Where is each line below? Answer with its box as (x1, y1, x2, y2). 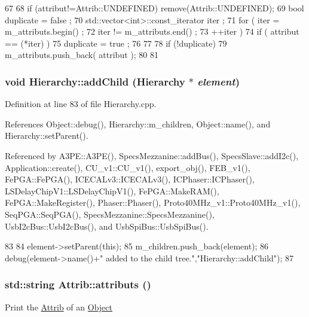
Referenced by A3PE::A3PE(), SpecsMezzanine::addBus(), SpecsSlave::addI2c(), (5, 149, 299, 161)
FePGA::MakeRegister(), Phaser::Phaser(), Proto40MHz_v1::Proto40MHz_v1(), (5, 196, 301, 209)
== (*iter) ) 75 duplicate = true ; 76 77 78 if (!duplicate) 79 (5, 36, 227, 49)
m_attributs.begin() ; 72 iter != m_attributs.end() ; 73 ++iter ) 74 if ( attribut (5, 25, 299, 38)
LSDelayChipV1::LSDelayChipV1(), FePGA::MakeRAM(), (5, 184, 219, 197)
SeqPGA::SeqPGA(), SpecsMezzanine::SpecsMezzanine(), (5, 208, 215, 220)
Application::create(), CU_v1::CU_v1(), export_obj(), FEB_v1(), (5, 161, 250, 173)
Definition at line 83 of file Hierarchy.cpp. (5, 97, 157, 110)
